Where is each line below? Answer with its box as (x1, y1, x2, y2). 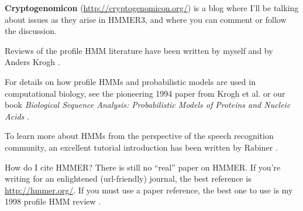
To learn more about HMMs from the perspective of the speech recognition (5, 130, 274, 142)
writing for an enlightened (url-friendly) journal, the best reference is (5, 172, 252, 185)
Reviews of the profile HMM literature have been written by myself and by (5, 44, 273, 56)
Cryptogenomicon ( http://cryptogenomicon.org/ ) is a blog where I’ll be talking (5, 2, 299, 13)
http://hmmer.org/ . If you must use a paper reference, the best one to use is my (5, 183, 293, 196)
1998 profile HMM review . (5, 195, 101, 207)
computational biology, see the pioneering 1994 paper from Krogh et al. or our (5, 87, 285, 99)
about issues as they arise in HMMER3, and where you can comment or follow (5, 13, 287, 25)
